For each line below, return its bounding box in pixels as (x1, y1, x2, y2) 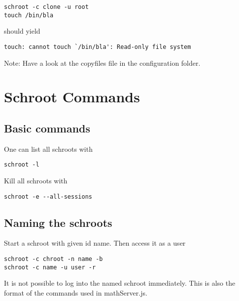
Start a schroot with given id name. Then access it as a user (4, 238, 186, 248)
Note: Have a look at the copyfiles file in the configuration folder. (4, 57, 201, 68)
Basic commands (4, 120, 91, 135)
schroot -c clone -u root (4, 3, 89, 10)
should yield (4, 26, 40, 36)
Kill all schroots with (4, 175, 68, 185)
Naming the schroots (4, 215, 112, 230)
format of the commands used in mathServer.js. (4, 287, 147, 298)
